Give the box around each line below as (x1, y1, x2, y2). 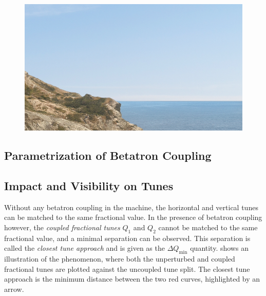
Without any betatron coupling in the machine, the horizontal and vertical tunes (4, 201, 258, 212)
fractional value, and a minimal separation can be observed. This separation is (4, 232, 251, 243)
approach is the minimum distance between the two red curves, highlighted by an (4, 273, 260, 284)
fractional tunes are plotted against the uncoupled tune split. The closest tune (4, 263, 250, 274)
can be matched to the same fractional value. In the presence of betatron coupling (4, 212, 262, 223)
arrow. (4, 283, 24, 294)
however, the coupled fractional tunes (4, 221, 120, 232)
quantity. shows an (190, 243, 249, 253)
